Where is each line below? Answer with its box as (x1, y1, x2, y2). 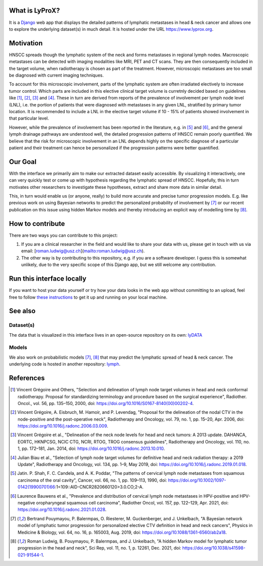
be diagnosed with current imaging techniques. (9, 72, 104, 78)
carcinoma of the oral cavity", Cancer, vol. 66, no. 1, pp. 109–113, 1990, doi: (18, 477, 168, 483)
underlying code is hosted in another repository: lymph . (9, 361, 121, 367)
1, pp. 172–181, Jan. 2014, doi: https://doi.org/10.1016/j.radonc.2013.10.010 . (18, 445, 165, 451)
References (9, 374, 45, 383)
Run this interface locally (9, 275, 87, 283)
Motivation (9, 39, 43, 47)
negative (18, 500, 35, 505)
